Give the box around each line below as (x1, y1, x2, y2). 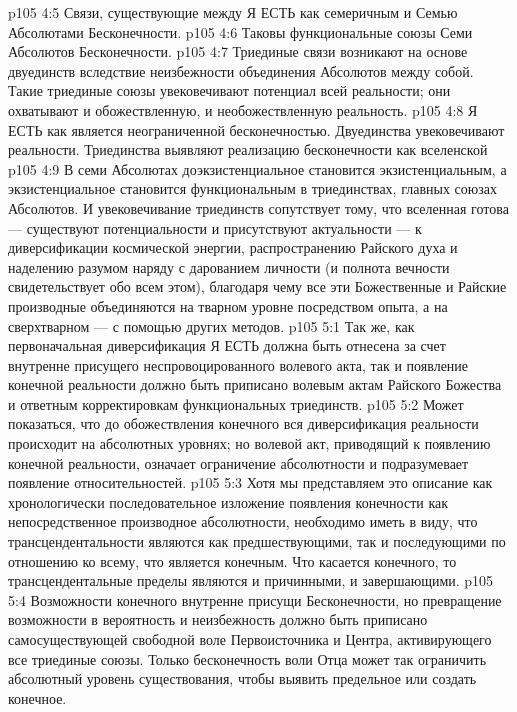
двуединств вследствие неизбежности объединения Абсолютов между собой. (8, 60, 474, 81)
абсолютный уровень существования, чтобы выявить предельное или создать (8, 668, 477, 689)
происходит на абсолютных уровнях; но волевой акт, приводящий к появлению (8, 433, 491, 454)
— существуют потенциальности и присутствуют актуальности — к (8, 217, 422, 238)
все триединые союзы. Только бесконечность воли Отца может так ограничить (8, 648, 487, 669)
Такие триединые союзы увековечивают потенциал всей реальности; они (8, 80, 451, 101)
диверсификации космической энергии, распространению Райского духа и (8, 237, 458, 258)
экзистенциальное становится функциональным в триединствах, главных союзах (8, 178, 497, 199)
